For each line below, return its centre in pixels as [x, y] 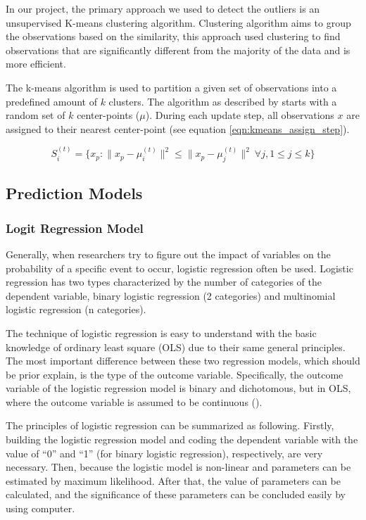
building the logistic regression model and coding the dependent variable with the [182, 439]
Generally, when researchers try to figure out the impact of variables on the [168, 254]
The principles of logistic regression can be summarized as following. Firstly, [170, 425]
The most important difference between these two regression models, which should [183, 361]
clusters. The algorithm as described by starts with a [223, 101]
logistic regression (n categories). [76, 309]
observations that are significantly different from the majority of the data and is [178, 50]
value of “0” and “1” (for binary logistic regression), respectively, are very [164, 453]
